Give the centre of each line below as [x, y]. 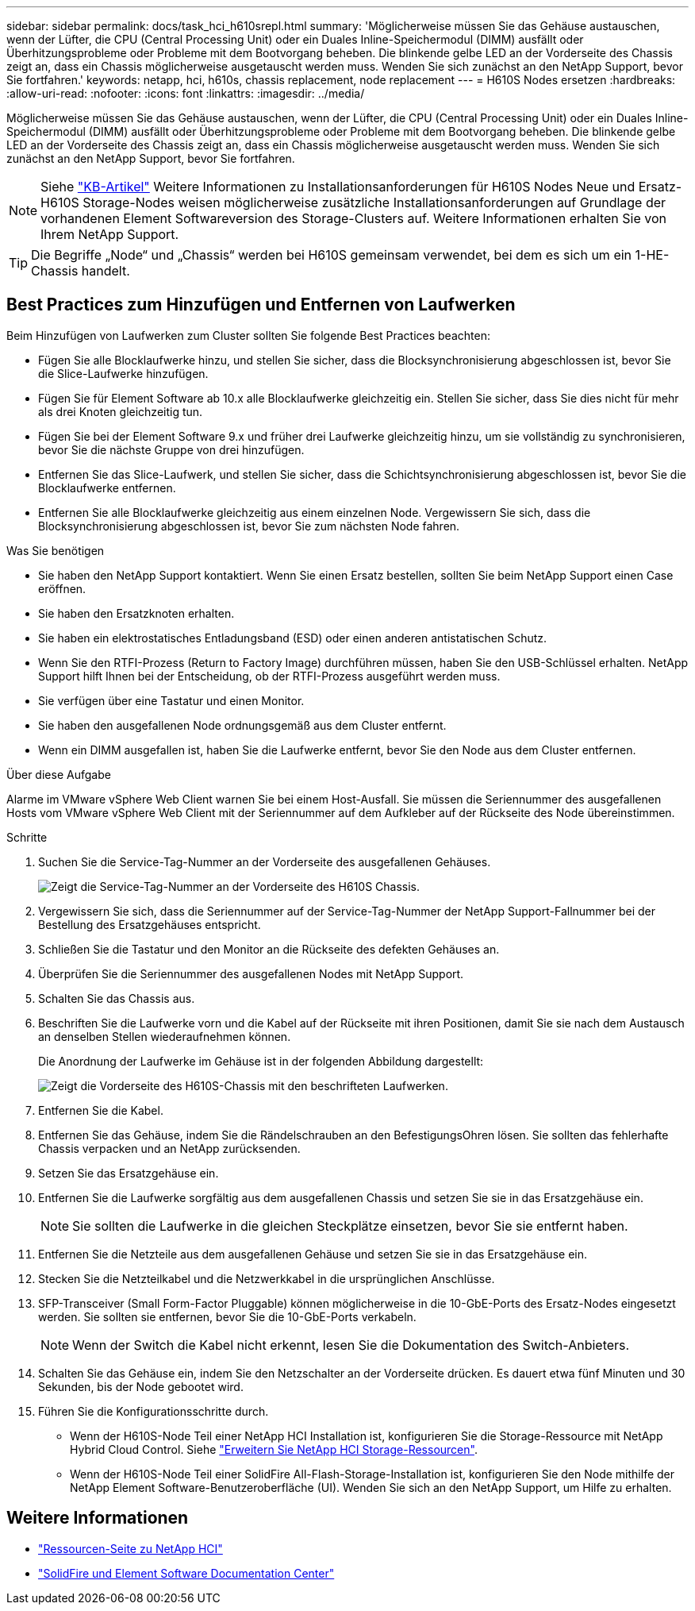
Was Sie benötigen [56, 550]
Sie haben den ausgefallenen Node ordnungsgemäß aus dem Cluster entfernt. [242, 725]
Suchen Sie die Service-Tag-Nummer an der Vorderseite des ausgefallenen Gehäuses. [265, 861]
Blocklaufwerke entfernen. [107, 488]
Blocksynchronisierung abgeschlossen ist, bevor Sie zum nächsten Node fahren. [249, 526]
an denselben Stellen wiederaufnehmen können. [165, 1036]
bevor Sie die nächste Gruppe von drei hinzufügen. [171, 449]
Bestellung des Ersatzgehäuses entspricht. [150, 924]
